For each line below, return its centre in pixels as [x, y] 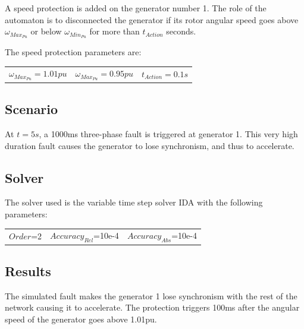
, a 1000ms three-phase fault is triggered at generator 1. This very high [168, 133]
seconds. [181, 31]
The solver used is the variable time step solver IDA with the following [134, 202]
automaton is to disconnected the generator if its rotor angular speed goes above [152, 19]
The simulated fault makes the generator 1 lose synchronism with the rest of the [151, 295]
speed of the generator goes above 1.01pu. [81, 319]
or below [46, 31]
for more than [115, 31]
